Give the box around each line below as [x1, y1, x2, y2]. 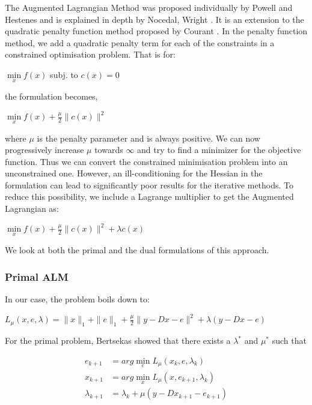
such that [272, 334, 307, 347]
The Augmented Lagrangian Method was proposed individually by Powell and [5, 1, 293, 13]
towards [94, 143, 123, 156]
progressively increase [5, 143, 84, 156]
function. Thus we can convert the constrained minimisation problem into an [5, 155, 288, 167]
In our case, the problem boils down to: [5, 293, 150, 305]
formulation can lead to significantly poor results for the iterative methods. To [5, 178, 294, 191]
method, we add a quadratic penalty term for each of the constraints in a [5, 36, 275, 49]
